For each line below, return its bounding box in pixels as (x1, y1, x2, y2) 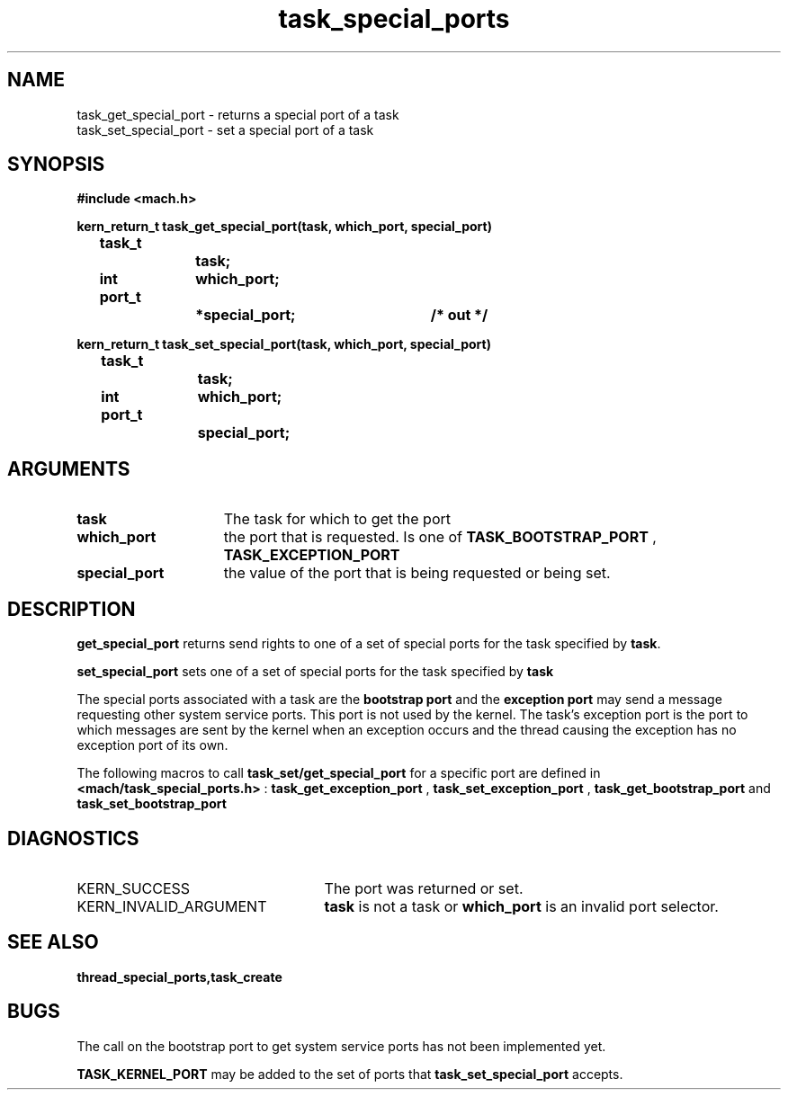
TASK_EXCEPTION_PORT (223, 546, 400, 565)
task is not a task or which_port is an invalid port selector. (324, 896, 719, 915)
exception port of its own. (76, 737, 228, 754)
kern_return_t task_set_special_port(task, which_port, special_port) (76, 336, 491, 352)
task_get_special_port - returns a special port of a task (76, 106, 399, 122)
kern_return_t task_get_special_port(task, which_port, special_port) (76, 219, 492, 235)
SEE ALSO (7, 931, 99, 954)
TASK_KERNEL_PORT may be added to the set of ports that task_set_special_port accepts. (76, 1066, 623, 1082)
